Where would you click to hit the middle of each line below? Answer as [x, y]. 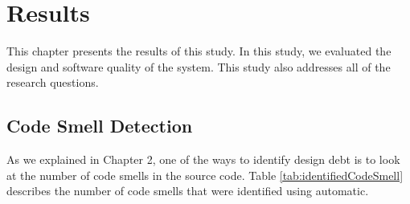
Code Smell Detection [100, 126]
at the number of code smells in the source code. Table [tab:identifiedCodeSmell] [205, 175]
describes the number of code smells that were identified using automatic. [188, 191]
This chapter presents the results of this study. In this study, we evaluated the [199, 51]
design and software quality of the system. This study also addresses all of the [199, 66]
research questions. [53, 82]
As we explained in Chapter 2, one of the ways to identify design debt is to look [203, 159]
